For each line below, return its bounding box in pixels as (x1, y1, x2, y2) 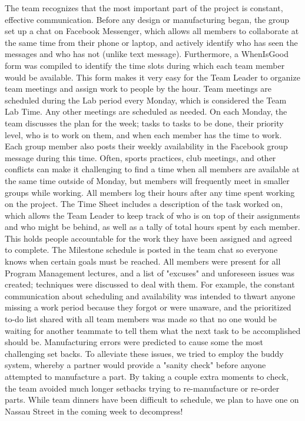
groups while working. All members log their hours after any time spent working (5, 186, 295, 198)
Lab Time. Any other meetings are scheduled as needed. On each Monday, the (5, 105, 287, 118)
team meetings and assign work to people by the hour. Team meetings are (5, 82, 272, 95)
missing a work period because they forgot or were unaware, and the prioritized (5, 301, 291, 313)
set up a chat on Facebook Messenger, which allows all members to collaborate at (5, 25, 299, 37)
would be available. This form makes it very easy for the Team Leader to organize (5, 71, 300, 83)
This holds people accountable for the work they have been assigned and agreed (5, 232, 293, 244)
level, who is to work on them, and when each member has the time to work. (5, 128, 282, 141)
